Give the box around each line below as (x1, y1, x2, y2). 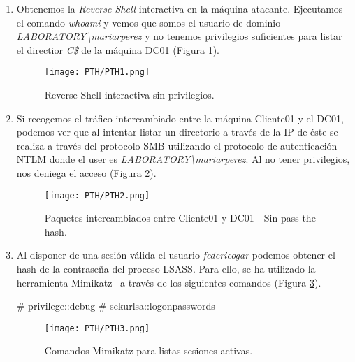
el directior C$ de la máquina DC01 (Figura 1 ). (16, 42, 219, 57)
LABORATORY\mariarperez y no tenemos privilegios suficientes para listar (16, 29, 342, 43)
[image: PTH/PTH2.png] (44, 190, 150, 201)
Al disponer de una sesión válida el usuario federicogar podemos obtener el (16, 247, 335, 262)
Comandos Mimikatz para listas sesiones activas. (44, 343, 253, 358)
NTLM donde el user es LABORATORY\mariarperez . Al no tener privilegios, (16, 152, 350, 166)
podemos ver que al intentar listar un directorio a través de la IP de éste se (16, 124, 338, 139)
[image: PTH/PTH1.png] (44, 67, 150, 78)
